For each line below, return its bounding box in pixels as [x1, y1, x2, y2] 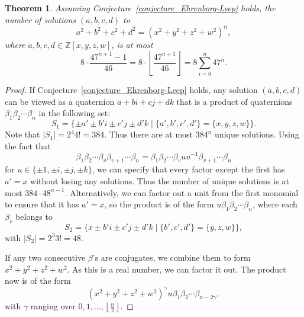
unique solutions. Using [215, 128, 299, 140]
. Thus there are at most [104, 128, 193, 140]
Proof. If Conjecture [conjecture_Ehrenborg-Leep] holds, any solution [5, 84, 258, 96]
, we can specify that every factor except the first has [92, 163, 285, 175]
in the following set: [38, 107, 111, 119]
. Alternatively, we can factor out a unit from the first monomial [64, 186, 299, 198]
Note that [5, 128, 40, 140]
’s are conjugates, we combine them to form [92, 251, 251, 264]
